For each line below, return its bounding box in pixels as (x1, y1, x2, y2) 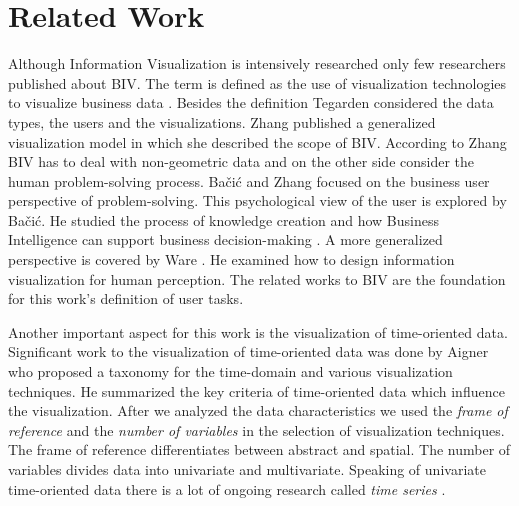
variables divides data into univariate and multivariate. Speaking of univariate (8, 459, 486, 479)
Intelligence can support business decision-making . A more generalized (8, 229, 443, 250)
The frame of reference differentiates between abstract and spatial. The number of (8, 439, 511, 460)
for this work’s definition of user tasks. (8, 288, 244, 309)
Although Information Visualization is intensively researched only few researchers (8, 53, 506, 74)
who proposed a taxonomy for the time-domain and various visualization (8, 361, 453, 382)
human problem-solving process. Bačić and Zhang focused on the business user (8, 170, 490, 191)
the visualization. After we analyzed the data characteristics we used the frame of (8, 400, 508, 421)
